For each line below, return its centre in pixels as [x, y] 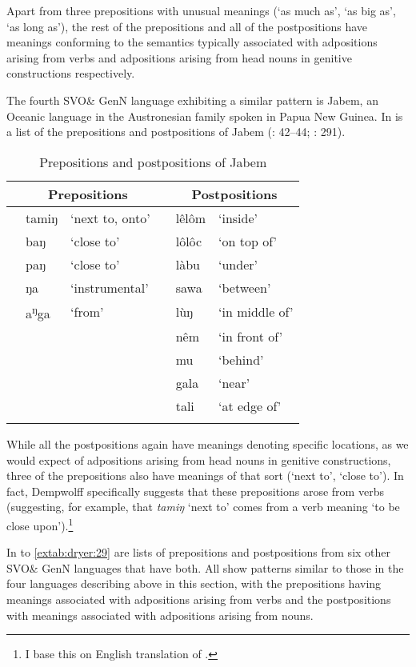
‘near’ [234, 383]
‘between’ [245, 287]
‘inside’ [238, 218]
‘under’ [238, 264]
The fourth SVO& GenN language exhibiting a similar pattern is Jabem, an [192, 100]
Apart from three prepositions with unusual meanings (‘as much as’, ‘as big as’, [201, 10]
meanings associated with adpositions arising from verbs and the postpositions [199, 599]
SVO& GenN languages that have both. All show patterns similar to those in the [205, 567]
